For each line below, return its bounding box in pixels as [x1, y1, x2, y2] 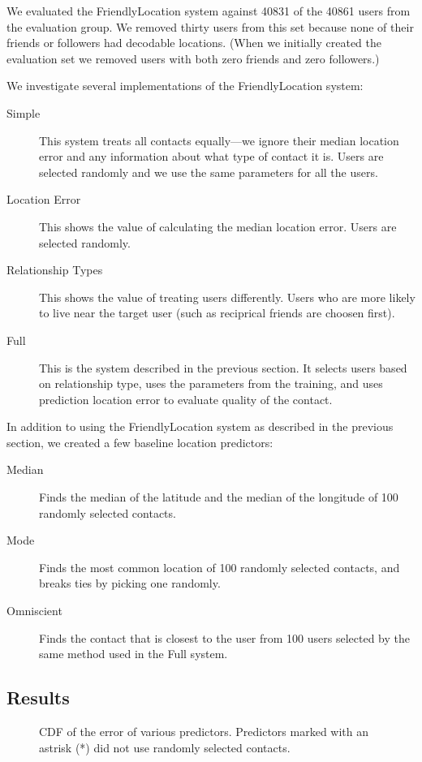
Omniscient [6, 602, 62, 619]
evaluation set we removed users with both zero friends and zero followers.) [6, 50, 380, 67]
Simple [6, 104, 41, 121]
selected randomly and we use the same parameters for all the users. [39, 163, 378, 180]
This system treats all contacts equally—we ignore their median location [39, 131, 399, 149]
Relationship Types [6, 261, 103, 278]
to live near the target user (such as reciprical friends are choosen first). [39, 304, 395, 321]
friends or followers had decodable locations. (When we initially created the [6, 34, 382, 51]
